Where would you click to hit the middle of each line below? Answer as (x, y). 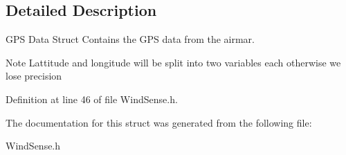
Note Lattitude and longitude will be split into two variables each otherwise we (173, 62)
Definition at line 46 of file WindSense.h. (92, 99)
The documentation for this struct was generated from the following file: (159, 122)
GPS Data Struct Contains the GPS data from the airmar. (130, 39)
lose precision (34, 76)
